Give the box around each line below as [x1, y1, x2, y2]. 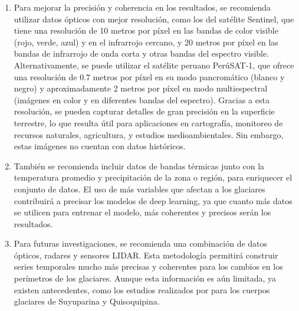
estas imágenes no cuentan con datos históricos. [14, 140, 186, 152]
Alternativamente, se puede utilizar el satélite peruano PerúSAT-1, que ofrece [14, 58, 294, 71]
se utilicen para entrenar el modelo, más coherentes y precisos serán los [14, 206, 271, 218]
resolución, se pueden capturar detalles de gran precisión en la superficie [14, 105, 275, 117]
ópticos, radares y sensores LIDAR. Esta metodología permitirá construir [14, 248, 278, 261]
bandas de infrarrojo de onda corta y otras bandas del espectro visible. [14, 47, 270, 60]
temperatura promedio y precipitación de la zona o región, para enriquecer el [14, 171, 293, 184]
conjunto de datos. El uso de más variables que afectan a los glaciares [14, 182, 265, 195]
